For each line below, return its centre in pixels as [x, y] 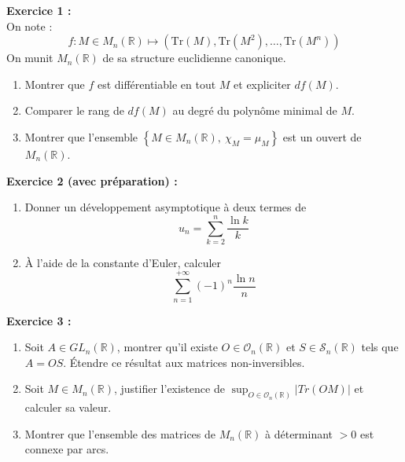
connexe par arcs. [67, 449]
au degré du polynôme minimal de [255, 110]
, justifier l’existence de [169, 389]
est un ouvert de [322, 136]
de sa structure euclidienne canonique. [194, 58]
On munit [30, 58]
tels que [380, 347]
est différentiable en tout [156, 84]
